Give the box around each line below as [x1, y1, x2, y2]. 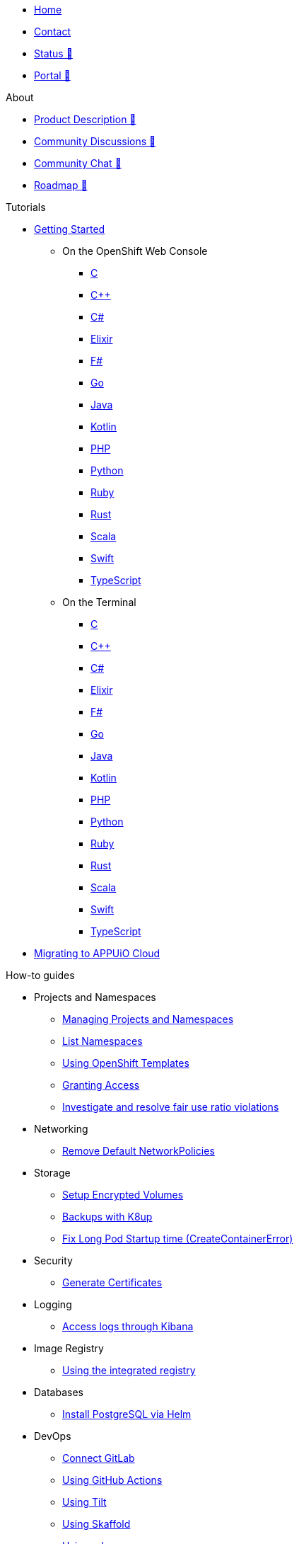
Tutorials [6, 201, 46, 213]
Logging [34, 1298, 72, 1310]
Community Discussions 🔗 [34, 135, 156, 147]
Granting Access [62, 1079, 140, 1091]
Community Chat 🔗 [34, 157, 122, 169]
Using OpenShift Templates [62, 1057, 189, 1069]
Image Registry [34, 1342, 104, 1354]
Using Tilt [62, 1496, 107, 1508]
